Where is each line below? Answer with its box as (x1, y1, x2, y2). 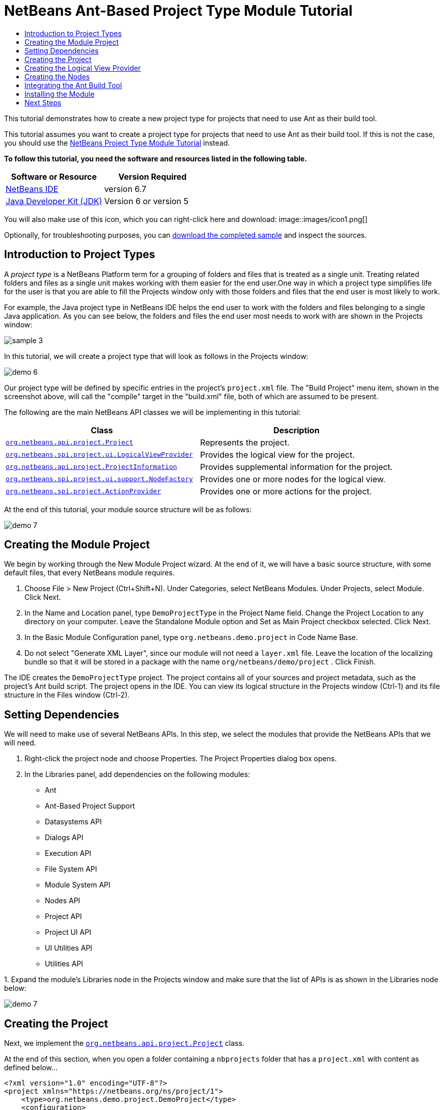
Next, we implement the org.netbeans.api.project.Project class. (4, 1039, 244, 1048)
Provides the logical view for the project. (200, 449, 355, 460)
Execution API (45, 849, 92, 858)
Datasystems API (45, 817, 102, 826)
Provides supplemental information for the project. (200, 461, 393, 472)
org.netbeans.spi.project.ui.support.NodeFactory (6, 475, 193, 483)
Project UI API (45, 928, 91, 937)
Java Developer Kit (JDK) (6, 196, 102, 206)
